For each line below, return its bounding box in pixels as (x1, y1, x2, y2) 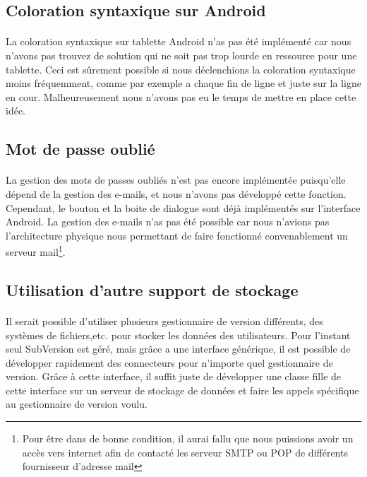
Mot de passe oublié (6, 138, 155, 160)
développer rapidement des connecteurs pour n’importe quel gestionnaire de (6, 355, 333, 370)
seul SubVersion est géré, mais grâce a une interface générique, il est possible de (6, 341, 351, 356)
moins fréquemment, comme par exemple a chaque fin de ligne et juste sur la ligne (6, 76, 361, 90)
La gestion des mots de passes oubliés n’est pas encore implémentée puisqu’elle (6, 172, 346, 187)
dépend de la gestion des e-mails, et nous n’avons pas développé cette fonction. (6, 186, 347, 201)
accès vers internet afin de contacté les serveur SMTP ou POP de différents (22, 444, 348, 459)
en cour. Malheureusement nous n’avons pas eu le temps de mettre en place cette (6, 89, 356, 104)
